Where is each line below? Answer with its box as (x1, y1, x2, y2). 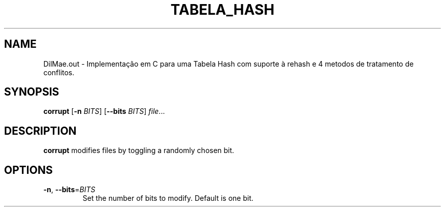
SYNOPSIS (4, 85, 59, 99)
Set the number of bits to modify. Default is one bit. (82, 194, 253, 203)
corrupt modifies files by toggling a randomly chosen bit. (43, 146, 234, 155)
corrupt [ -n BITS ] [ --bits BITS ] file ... (43, 107, 165, 116)
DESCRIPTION (4, 124, 77, 137)
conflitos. (43, 68, 75, 77)
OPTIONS (4, 163, 53, 176)
